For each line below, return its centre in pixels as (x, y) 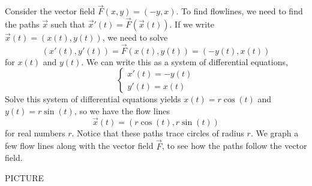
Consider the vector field (50, 11)
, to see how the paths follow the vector (234, 146)
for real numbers (35, 132)
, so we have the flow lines (122, 111)
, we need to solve (135, 37)
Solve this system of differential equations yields (93, 99)
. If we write (192, 24)
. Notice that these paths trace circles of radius (158, 132)
